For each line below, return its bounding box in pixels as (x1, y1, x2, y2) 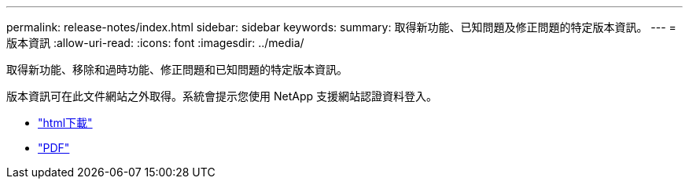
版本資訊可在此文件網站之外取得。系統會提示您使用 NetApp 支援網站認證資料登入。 (6, 89, 437, 103)
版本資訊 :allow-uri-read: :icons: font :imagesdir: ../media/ (6, 36, 304, 49)
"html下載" (38, 116, 93, 129)
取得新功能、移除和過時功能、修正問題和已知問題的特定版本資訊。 (6, 63, 348, 76)
